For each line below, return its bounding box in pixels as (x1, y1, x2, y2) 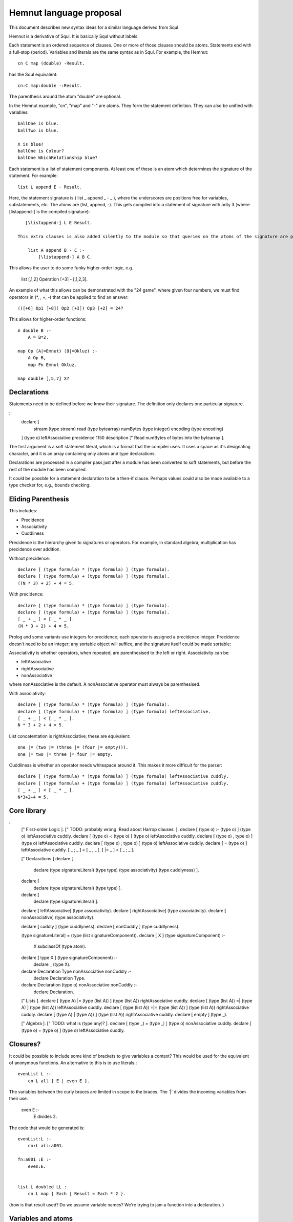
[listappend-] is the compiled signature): (9, 208, 90, 215)
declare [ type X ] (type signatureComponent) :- (21, 955, 118, 960)
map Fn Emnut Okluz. (27, 362, 77, 368)
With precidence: (9, 591, 44, 597)
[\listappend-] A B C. (38, 254, 93, 260)
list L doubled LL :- (18, 1184, 69, 1190)
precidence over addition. (9, 546, 61, 552)
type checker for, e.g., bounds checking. (9, 482, 91, 488)
